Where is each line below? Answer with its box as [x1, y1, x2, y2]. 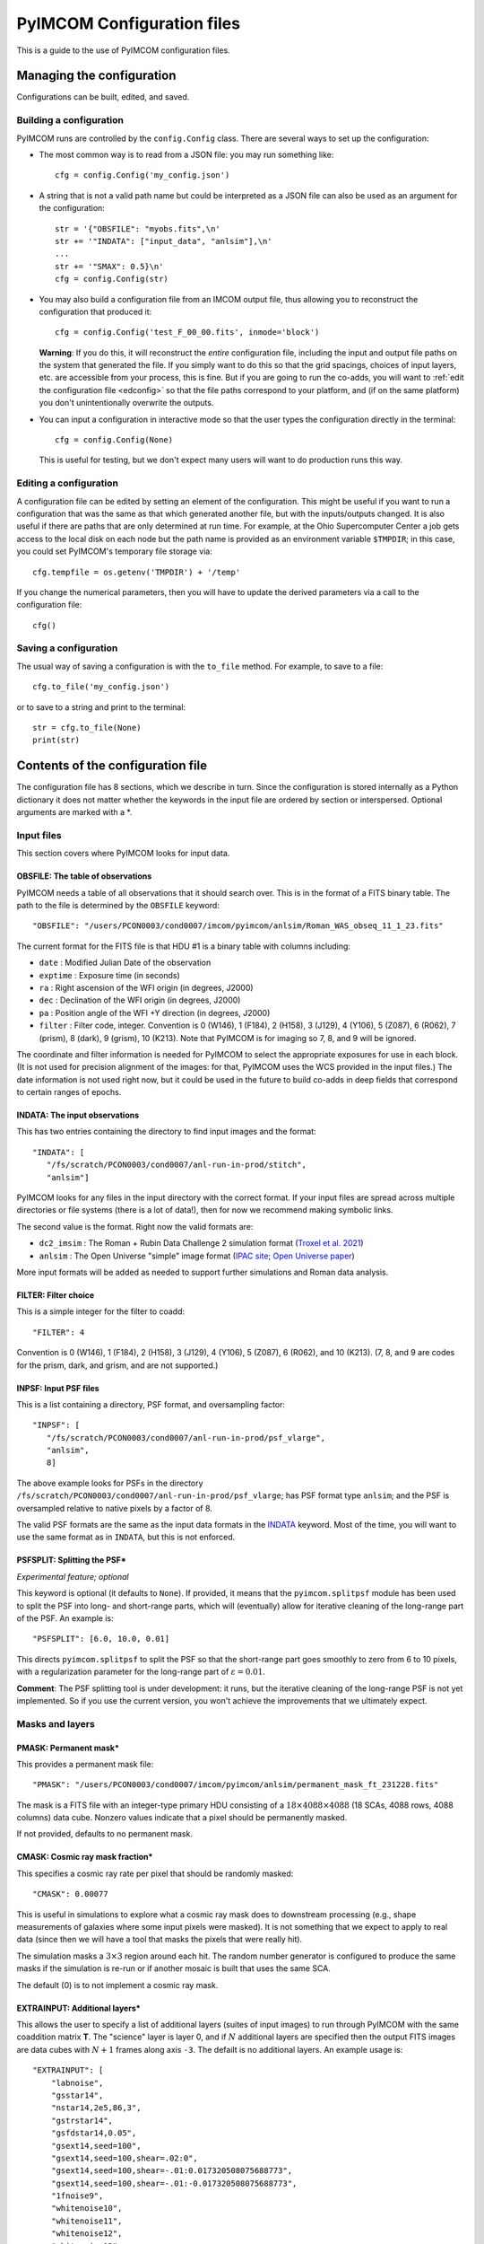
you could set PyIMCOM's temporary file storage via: [16, 546, 212, 557]
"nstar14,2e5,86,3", [50, 2103, 142, 2113]
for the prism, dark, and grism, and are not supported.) [16, 1360, 219, 1371]
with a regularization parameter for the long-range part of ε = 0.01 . [16, 1666, 266, 1678]
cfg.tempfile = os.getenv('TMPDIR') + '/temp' [32, 566, 241, 577]
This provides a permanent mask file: [16, 1758, 154, 1769]
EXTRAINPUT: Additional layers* [16, 2003, 141, 2013]
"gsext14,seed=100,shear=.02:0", [50, 2152, 199, 2163]
